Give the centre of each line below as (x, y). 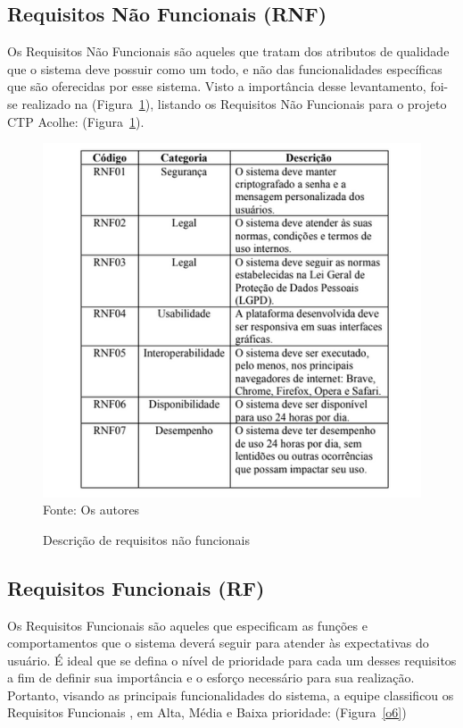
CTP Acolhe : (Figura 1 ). (76, 121)
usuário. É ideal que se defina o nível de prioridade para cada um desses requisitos (232, 660)
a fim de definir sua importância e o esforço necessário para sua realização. (211, 678)
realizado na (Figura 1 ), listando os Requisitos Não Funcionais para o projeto (234, 103)
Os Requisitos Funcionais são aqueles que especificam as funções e (187, 625)
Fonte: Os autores (91, 510)
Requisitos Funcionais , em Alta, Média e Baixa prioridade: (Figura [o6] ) (207, 712)
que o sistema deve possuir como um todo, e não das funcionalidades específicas (225, 68)
